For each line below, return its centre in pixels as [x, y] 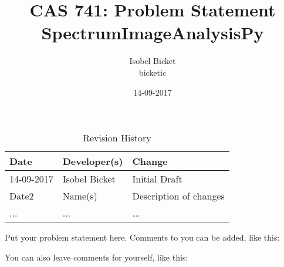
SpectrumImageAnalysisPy [153, 33]
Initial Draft [157, 179]
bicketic [153, 72]
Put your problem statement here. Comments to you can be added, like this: [142, 237]
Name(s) [80, 196]
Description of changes [178, 196]
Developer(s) [93, 161]
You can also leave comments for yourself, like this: [97, 257]
